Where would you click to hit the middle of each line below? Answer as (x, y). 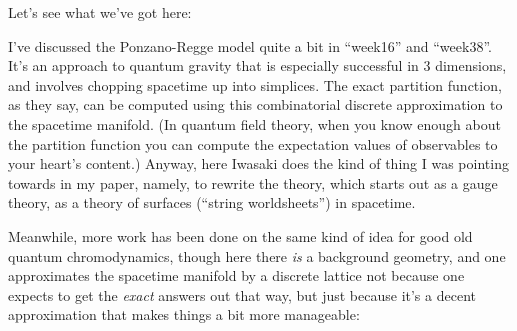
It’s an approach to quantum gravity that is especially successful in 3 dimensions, (257, 65)
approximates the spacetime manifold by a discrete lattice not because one (236, 275)
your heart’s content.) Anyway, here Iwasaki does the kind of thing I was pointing (258, 163)
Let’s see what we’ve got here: (100, 12)
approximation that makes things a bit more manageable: (184, 314)
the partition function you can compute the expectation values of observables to (253, 143)
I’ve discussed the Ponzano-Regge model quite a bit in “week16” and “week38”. (250, 45)
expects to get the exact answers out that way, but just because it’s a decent (242, 294)
